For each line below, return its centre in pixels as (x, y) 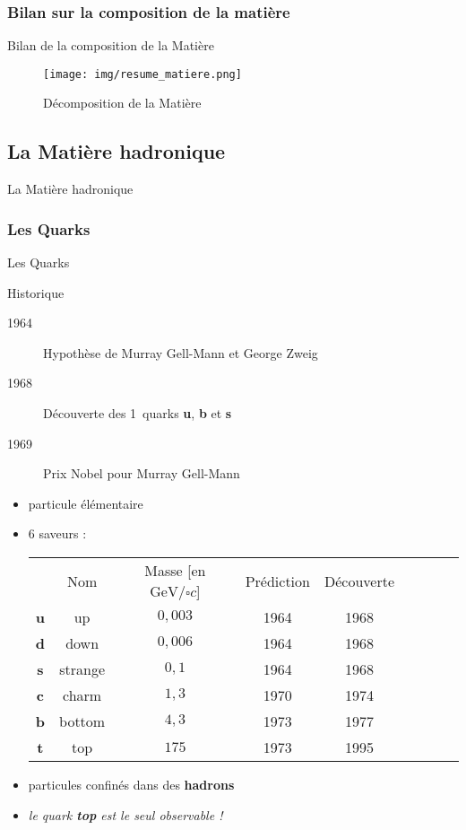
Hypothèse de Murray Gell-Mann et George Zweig (181, 352)
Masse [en (175, 571)
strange (82, 669)
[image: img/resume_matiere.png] (142, 74)
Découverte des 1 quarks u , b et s (138, 413)
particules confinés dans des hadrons (131, 785)
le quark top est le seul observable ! (125, 814)
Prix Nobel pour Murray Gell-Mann (142, 473)
